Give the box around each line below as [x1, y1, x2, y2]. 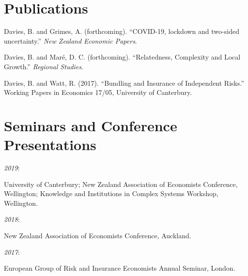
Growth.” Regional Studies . [4, 61, 83, 71]
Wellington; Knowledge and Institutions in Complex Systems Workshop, [4, 188, 218, 199]
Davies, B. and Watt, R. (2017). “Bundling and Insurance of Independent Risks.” [4, 77, 245, 88]
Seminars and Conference [4, 115, 177, 135]
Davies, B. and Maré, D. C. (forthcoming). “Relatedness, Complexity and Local [4, 52, 241, 62]
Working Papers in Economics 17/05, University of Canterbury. [4, 87, 192, 97]
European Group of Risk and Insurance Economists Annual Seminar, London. [4, 263, 235, 273]
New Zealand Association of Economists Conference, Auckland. [4, 230, 191, 240]
